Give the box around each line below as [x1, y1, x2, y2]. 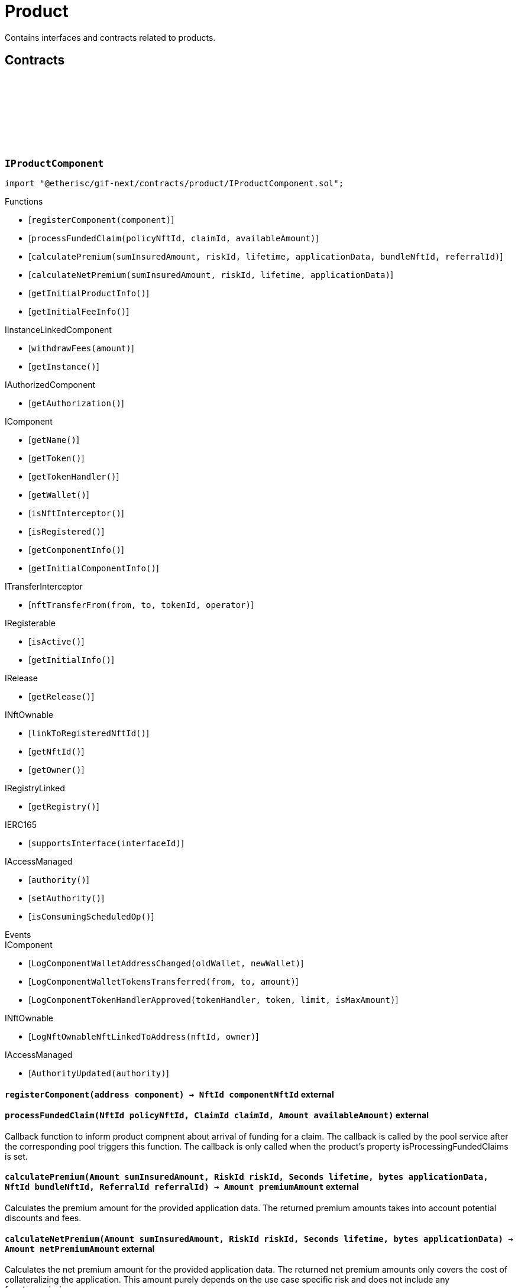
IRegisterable [5, 617, 56, 628]
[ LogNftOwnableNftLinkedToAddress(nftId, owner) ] [28, 1031, 259, 1041]
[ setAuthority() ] [28, 892, 105, 903]
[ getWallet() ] [28, 489, 89, 500]
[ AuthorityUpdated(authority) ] [28, 1067, 169, 1078]
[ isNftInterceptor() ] [28, 507, 124, 518]
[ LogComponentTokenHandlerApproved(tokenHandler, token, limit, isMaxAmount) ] [28, 994, 399, 1005]
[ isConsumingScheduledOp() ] [28, 911, 154, 921]
